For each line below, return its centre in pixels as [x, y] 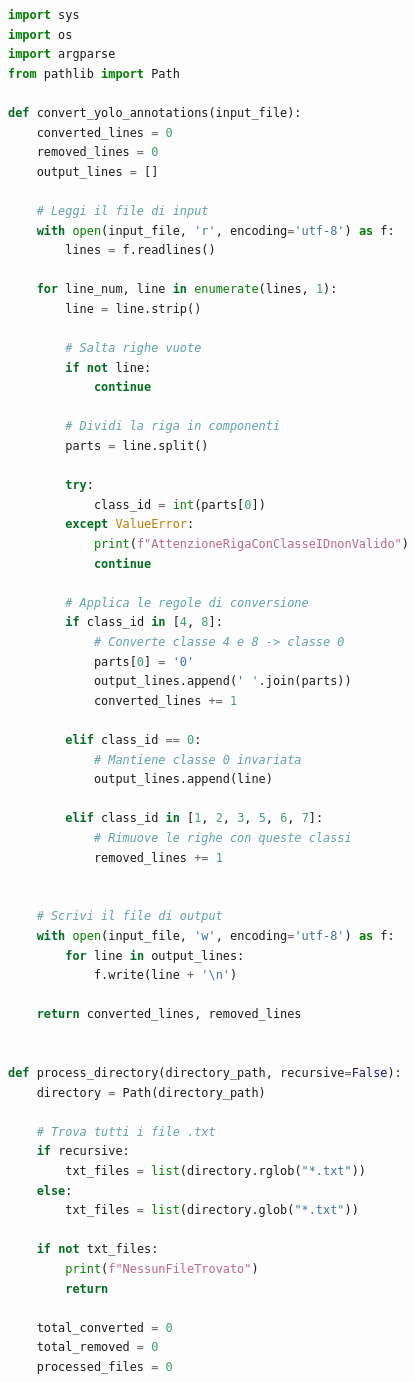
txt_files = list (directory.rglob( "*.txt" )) [215, 1171]
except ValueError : [130, 524]
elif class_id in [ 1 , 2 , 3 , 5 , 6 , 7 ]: [194, 818]
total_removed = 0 [97, 1347]
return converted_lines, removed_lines [169, 1014]
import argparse [62, 54]
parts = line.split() [137, 446]
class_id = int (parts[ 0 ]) [179, 504]
